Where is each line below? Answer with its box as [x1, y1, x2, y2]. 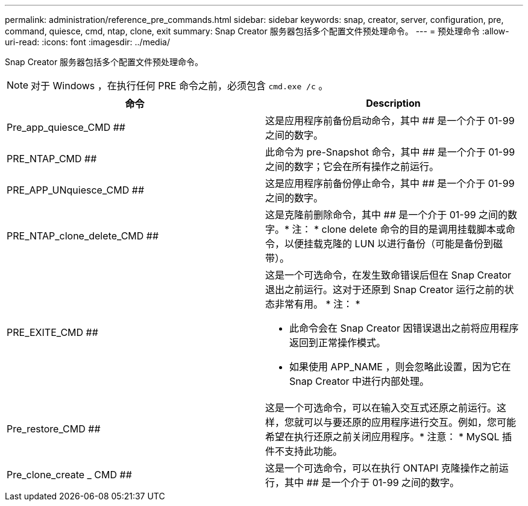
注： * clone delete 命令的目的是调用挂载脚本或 [292, 223, 506, 235]
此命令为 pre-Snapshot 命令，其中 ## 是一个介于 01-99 [265, 146, 515, 158]
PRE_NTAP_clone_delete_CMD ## [7, 230, 159, 242]
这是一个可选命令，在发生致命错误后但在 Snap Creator [265, 269, 512, 281]
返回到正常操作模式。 [289, 337, 386, 349]
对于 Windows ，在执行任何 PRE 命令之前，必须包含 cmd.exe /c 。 [31, 80, 328, 92]
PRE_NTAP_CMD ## [7, 153, 97, 165]
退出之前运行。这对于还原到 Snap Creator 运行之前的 [265, 283, 504, 296]
